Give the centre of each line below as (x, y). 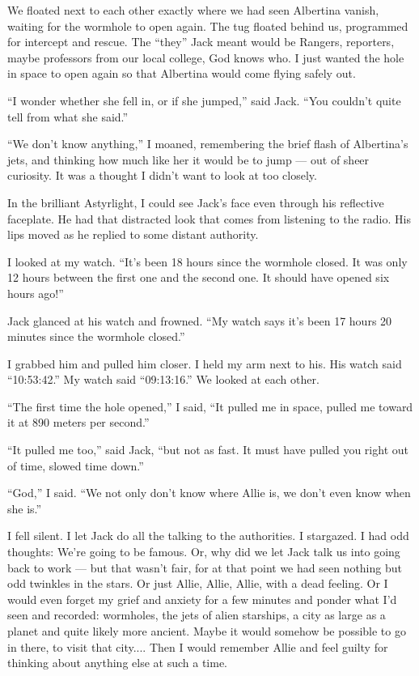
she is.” (25, 508)
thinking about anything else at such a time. (118, 663)
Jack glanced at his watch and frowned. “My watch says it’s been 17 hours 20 (200, 320)
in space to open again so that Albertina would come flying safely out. (182, 73)
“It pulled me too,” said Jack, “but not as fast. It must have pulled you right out (208, 450)
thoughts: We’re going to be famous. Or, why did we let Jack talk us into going (204, 552)
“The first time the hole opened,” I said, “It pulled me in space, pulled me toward (210, 406)
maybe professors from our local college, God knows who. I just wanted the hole (206, 57)
